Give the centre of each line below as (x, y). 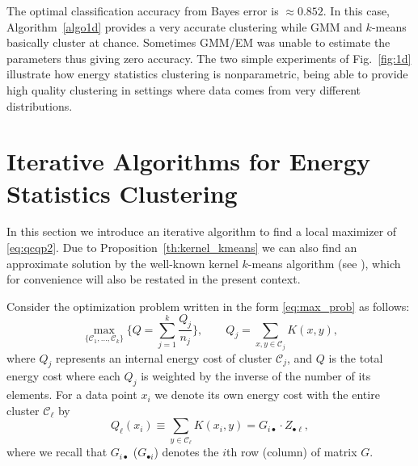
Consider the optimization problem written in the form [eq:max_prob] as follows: (208, 306)
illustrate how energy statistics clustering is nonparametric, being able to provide (207, 74)
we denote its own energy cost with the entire (267, 395)
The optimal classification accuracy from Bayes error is (143, 10)
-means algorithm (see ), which (324, 263)
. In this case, (357, 10)
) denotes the (186, 452)
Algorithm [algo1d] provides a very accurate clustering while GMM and (184, 26)
